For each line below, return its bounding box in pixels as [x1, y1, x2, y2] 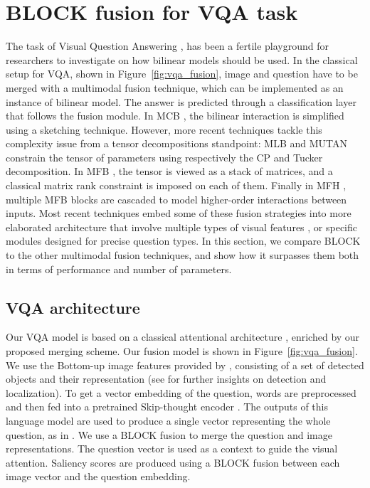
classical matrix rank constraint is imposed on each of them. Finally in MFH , [6, 178, 347, 193]
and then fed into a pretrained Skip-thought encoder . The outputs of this [6, 399, 329, 414]
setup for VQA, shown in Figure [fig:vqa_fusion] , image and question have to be [6, 66, 358, 81]
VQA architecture [6, 296, 140, 318]
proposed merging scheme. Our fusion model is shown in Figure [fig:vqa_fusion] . [6, 344, 358, 359]
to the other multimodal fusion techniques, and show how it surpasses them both [6, 248, 359, 262]
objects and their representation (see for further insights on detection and [6, 371, 327, 386]
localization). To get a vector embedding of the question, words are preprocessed [6, 385, 356, 400]
